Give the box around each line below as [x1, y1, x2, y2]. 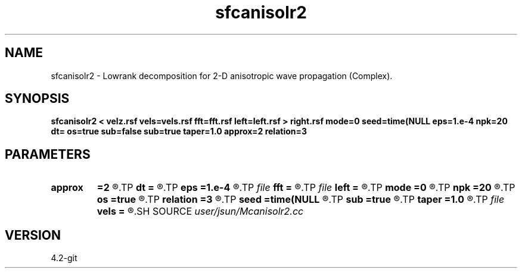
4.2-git [51, 253, 77, 263]
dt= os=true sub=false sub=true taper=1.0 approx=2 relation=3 [51, 126, 307, 137]
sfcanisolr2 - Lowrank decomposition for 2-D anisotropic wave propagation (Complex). [51, 70, 393, 81]
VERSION [5, 227, 61, 243]
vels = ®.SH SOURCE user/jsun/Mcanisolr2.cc [97, 205, 304, 218]
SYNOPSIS [5, 91, 70, 106]
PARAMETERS [5, 146, 91, 162]
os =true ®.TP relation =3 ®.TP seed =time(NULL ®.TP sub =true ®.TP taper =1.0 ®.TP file [97, 193, 505, 206]
